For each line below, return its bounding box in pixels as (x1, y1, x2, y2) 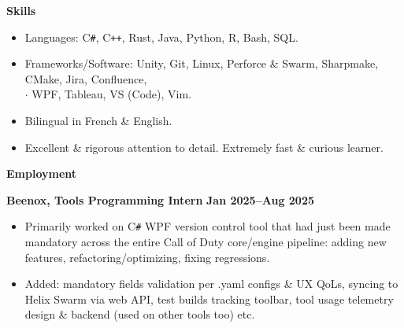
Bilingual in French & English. (24, 112, 172, 129)
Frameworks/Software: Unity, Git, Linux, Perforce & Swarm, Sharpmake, (24, 55, 379, 72)
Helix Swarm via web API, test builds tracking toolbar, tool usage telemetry (24, 290, 394, 307)
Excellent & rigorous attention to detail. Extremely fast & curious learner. (24, 138, 384, 155)
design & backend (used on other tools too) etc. (24, 306, 255, 322)
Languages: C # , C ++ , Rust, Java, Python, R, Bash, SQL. (24, 28, 298, 45)
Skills (6, 2, 36, 18)
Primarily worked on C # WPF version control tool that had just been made (24, 218, 391, 234)
